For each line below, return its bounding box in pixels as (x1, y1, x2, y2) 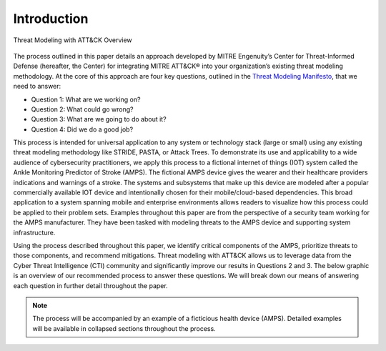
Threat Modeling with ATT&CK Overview (13, 36, 132, 44)
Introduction (13, 11, 89, 26)
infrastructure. (13, 228, 56, 237)
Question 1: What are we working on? (31, 95, 141, 104)
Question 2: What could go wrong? (31, 104, 134, 114)
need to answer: (13, 82, 61, 91)
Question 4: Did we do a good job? (31, 125, 134, 134)
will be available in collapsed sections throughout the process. (32, 324, 216, 332)
